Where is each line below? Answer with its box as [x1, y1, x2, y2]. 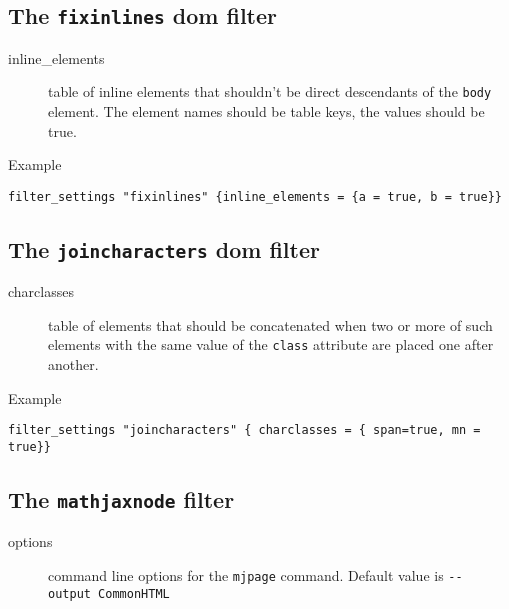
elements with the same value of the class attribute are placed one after [48, 334, 494, 355]
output [48, 586, 91, 601]
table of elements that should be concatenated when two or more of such [48, 314, 493, 335]
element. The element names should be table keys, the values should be [48, 101, 485, 122]
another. [48, 354, 99, 375]
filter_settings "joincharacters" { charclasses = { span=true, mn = [8, 423, 481, 438]
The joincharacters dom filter [8, 233, 320, 264]
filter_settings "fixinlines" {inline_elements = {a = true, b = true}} [8, 189, 502, 204]
